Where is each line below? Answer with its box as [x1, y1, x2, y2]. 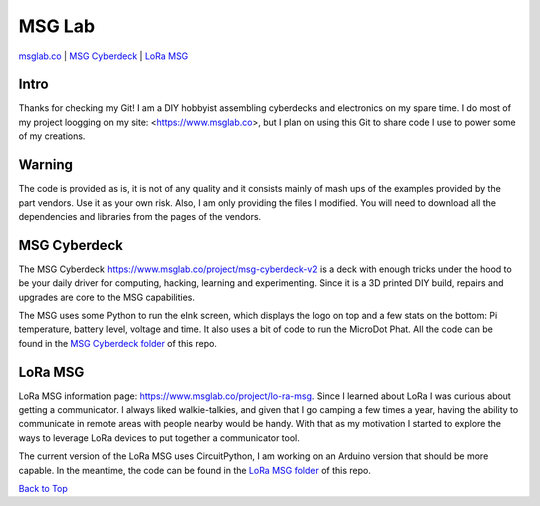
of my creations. [18, 130, 86, 142]
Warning [18, 156, 74, 174]
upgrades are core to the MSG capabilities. [18, 291, 195, 303]
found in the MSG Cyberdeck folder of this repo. [18, 337, 217, 349]
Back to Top [18, 483, 69, 495]
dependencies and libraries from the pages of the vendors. [18, 210, 262, 222]
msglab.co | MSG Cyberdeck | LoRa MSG [18, 50, 189, 62]
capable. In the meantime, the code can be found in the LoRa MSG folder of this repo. [18, 464, 372, 476]
